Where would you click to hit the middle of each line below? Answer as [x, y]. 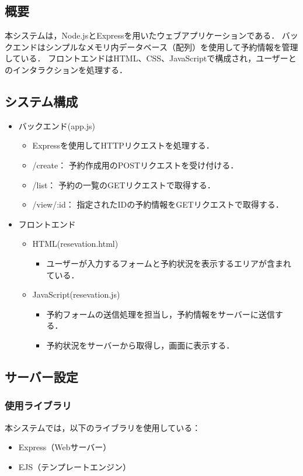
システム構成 [41, 101]
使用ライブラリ [38, 406]
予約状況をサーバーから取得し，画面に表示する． [140, 345]
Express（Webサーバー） [65, 447]
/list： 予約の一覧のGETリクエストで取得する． [124, 184]
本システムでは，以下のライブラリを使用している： [103, 427]
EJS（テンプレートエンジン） [74, 466]
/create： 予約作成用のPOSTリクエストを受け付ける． [135, 165]
